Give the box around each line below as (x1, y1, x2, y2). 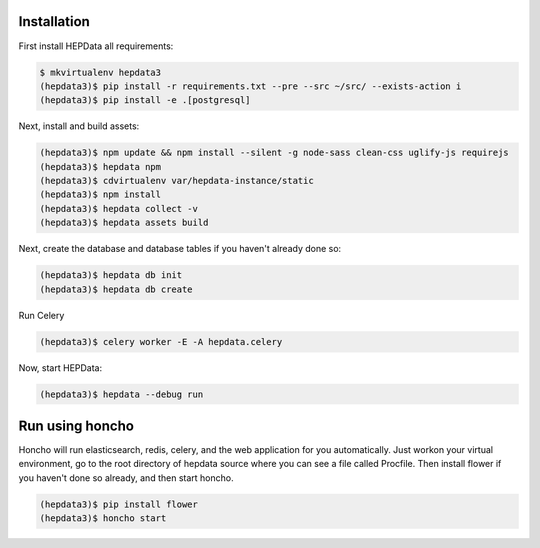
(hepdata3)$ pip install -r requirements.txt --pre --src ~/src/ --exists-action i (39, 80, 462, 92)
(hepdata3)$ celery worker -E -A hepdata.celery (39, 336, 283, 347)
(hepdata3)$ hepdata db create (39, 283, 194, 295)
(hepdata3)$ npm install (39, 189, 162, 200)
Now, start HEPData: (18, 361, 103, 374)
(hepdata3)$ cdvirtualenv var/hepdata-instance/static (39, 175, 314, 187)
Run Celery (18, 309, 65, 321)
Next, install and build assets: (18, 120, 140, 132)
